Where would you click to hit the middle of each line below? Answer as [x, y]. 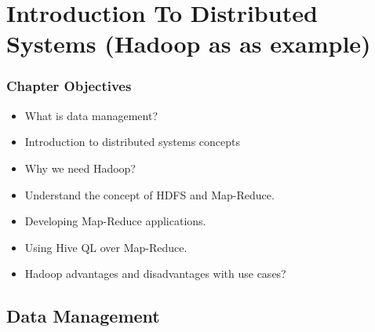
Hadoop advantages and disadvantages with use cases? [155, 274]
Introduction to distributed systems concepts [133, 142]
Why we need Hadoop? [80, 168]
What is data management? [91, 115]
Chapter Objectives [69, 86]
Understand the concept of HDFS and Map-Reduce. [149, 194]
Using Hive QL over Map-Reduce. [106, 247]
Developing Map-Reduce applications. [115, 221]
